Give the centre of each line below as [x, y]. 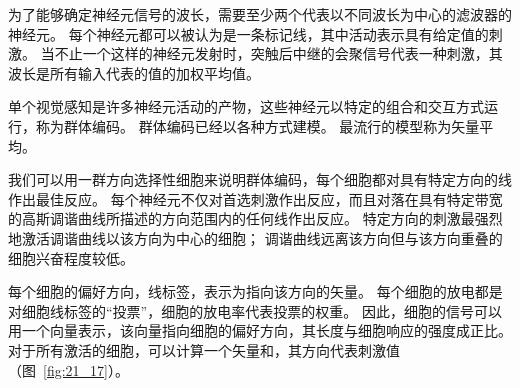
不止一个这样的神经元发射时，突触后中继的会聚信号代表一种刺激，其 [278, 53]
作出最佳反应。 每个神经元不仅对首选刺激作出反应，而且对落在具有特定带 [248, 198]
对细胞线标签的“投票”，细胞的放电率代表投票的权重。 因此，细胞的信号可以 [255, 310]
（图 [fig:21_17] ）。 [68, 369]
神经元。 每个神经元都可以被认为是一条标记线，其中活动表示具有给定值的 [248, 33]
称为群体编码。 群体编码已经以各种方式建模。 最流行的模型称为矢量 [257, 125]
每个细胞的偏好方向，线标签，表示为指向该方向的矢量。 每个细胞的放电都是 [255, 291]
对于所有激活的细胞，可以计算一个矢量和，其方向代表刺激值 [204, 349]
